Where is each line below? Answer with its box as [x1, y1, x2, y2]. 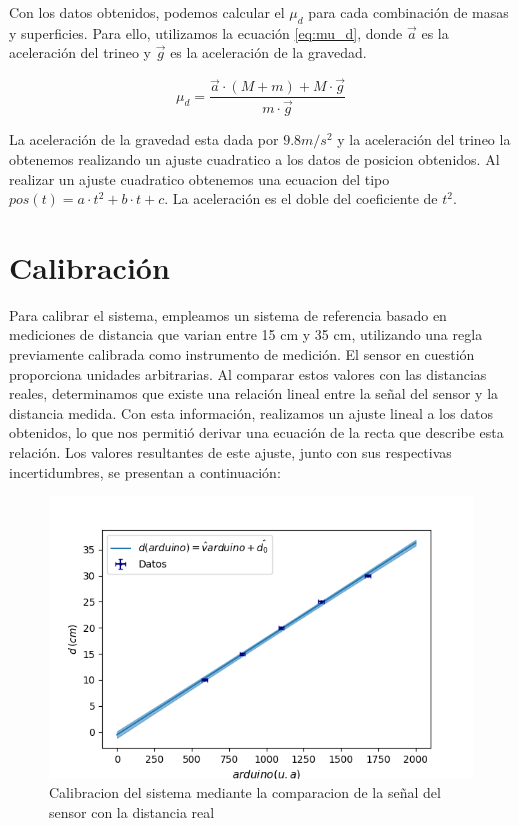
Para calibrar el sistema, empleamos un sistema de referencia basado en [9, 304, 447, 325]
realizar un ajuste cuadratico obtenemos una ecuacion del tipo [9, 168, 390, 189]
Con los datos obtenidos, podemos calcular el [9, 2, 285, 22]
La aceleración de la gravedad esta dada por [9, 129, 279, 150]
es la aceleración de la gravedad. [170, 42, 367, 63]
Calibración [9, 246, 170, 287]
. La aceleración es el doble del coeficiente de [164, 188, 438, 209]
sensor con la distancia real [49, 802, 215, 823]
